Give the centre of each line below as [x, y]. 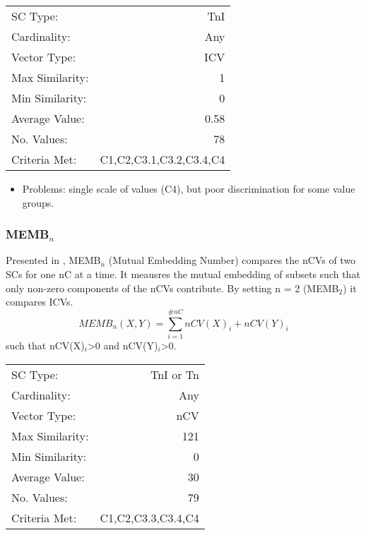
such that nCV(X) [45, 345]
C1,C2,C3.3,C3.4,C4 [149, 517]
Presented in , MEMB [53, 260]
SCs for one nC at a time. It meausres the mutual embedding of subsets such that [183, 274]
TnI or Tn [175, 374]
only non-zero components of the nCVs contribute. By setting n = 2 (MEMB [172, 288]
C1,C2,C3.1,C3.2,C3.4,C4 [163, 159]
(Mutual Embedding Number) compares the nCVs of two [232, 260]
